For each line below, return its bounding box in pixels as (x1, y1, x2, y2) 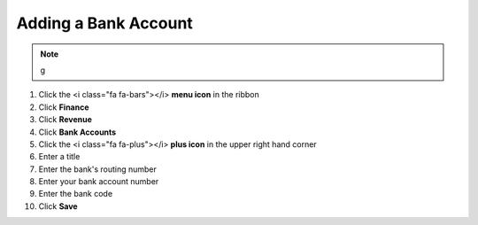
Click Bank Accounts (38, 127, 117, 137)
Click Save (38, 200, 79, 212)
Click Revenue (38, 114, 93, 125)
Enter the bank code (38, 189, 113, 199)
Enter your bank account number (38, 176, 159, 187)
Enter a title (38, 151, 81, 162)
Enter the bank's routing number (38, 164, 157, 175)
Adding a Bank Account (16, 13, 194, 33)
